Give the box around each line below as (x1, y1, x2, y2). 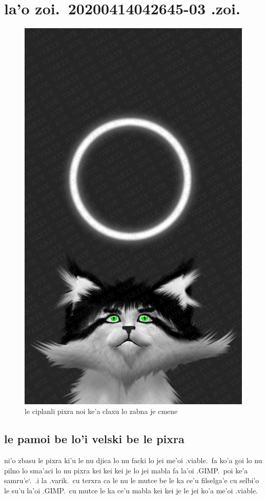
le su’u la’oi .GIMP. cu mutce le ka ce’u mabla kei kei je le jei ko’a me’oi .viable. (4, 485, 258, 495)
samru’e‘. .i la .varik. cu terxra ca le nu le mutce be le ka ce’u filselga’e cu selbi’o (4, 475, 259, 486)
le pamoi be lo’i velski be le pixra (4, 431, 185, 447)
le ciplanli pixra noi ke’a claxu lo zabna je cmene (25, 406, 178, 417)
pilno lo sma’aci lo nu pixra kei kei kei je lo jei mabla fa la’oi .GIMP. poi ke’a (4, 465, 248, 475)
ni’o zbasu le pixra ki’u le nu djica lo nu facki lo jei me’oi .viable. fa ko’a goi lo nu (4, 454, 262, 465)
